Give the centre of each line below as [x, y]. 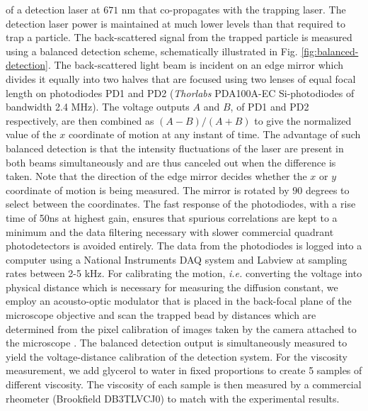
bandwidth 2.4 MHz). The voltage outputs [98, 107]
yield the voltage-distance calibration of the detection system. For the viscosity [177, 356]
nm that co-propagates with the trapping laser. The [234, 9]
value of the [31, 134]
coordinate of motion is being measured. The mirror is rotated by [148, 190]
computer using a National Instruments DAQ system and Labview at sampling [177, 259]
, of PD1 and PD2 [270, 107]
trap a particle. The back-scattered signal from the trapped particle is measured [179, 37]
